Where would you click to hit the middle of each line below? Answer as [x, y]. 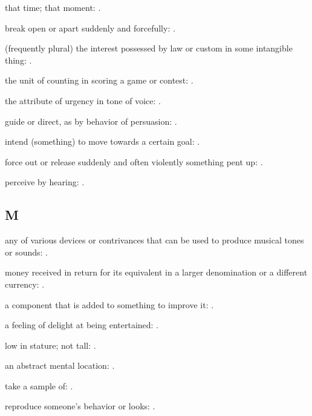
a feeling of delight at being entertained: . [82, 325]
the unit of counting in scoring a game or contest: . [99, 80]
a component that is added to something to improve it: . [109, 304]
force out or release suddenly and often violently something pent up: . [134, 161]
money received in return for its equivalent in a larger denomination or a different [156, 272]
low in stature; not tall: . [50, 345]
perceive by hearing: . [45, 182]
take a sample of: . [39, 385]
